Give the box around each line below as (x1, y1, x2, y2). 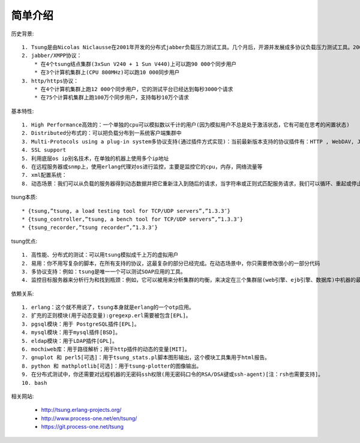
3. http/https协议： (22, 77, 79, 84)
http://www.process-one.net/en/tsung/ (41, 414, 137, 422)
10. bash (22, 379, 47, 386)
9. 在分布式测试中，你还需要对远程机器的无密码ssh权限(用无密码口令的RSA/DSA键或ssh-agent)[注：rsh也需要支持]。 (22, 371, 324, 378)
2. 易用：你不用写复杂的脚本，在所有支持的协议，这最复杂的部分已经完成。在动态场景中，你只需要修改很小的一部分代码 (22, 260, 320, 267)
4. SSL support (22, 147, 67, 153)
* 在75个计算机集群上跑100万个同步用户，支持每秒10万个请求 (34, 94, 189, 101)
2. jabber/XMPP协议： (22, 52, 82, 59)
